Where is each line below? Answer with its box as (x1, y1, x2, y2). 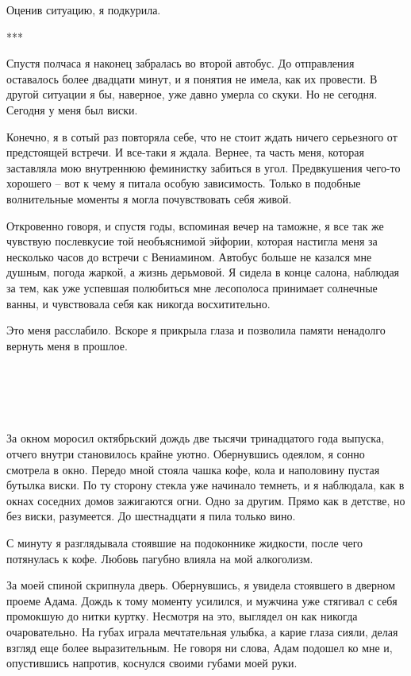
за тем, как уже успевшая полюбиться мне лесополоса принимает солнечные (6, 279, 378, 296)
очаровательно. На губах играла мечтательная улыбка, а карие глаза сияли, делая (6, 623, 398, 639)
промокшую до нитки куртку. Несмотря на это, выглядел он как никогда (6, 608, 358, 624)
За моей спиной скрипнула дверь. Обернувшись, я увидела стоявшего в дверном (6, 577, 396, 593)
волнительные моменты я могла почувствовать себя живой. (6, 190, 292, 207)
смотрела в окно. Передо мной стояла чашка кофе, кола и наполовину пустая (6, 461, 380, 477)
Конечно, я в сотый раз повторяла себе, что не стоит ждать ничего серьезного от (6, 128, 398, 145)
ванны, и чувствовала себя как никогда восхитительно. (6, 295, 271, 311)
